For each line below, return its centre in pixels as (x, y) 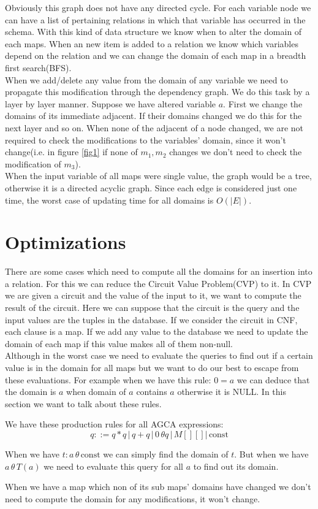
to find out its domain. (236, 466)
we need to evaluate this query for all (114, 466)
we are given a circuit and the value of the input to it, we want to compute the (153, 295)
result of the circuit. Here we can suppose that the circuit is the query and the (152, 307)
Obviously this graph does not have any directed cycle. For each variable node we (158, 7)
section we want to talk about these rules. (83, 403)
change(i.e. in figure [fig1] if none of (71, 152)
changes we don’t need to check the (236, 152)
